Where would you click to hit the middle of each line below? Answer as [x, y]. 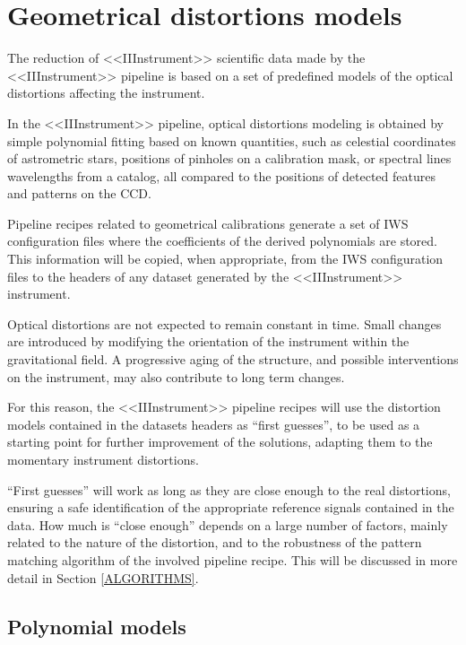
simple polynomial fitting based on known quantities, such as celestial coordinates [232, 140]
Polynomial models [97, 626]
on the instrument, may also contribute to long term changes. [176, 376]
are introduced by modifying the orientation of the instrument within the [208, 341]
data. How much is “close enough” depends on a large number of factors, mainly [228, 524]
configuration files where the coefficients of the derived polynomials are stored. [222, 241]
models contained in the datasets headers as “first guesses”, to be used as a [214, 424]
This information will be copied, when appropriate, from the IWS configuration [225, 259]
